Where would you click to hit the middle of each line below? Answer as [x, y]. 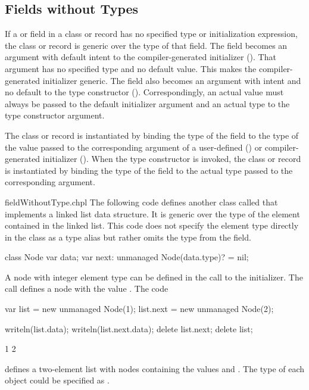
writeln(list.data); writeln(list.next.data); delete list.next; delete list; [129, 328]
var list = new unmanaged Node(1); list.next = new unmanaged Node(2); [139, 309]
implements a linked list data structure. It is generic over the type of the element [152, 213]
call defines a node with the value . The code [87, 288]
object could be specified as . [57, 380]
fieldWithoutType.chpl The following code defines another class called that [141, 202]
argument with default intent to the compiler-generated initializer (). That [141, 57]
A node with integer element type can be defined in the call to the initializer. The [154, 277]
